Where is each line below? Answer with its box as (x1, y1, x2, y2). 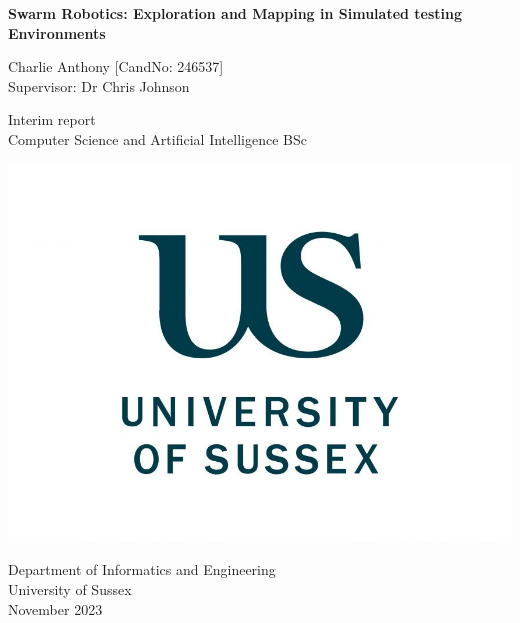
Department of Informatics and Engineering (8, 559, 276, 580)
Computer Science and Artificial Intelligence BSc (8, 128, 307, 149)
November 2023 (8, 598, 103, 619)
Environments (8, 22, 106, 43)
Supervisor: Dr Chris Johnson (8, 75, 190, 96)
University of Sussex (8, 579, 132, 600)
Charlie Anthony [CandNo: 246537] (8, 56, 224, 77)
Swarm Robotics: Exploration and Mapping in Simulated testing (8, 3, 463, 23)
